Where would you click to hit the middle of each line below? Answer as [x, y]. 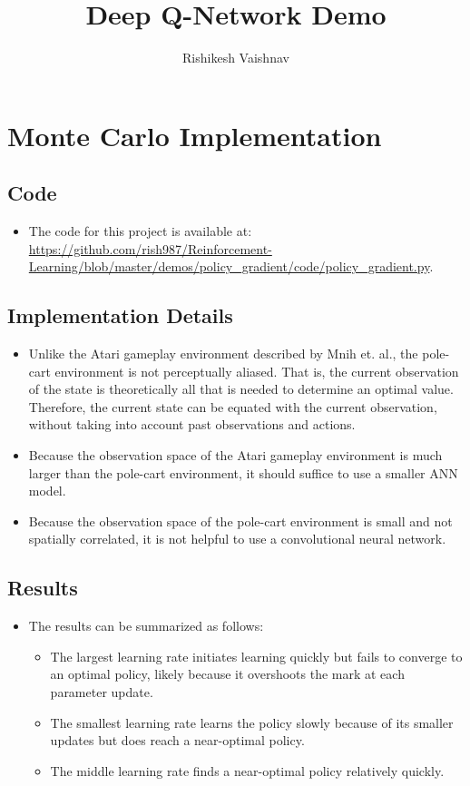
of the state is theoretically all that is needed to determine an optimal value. [241, 389]
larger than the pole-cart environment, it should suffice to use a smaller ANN [243, 472]
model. [47, 491]
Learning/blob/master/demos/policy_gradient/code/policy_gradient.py [229, 266]
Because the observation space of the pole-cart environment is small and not [240, 521]
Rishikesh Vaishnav [236, 58]
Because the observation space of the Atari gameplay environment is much [235, 455]
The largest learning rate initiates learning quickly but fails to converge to [256, 656]
